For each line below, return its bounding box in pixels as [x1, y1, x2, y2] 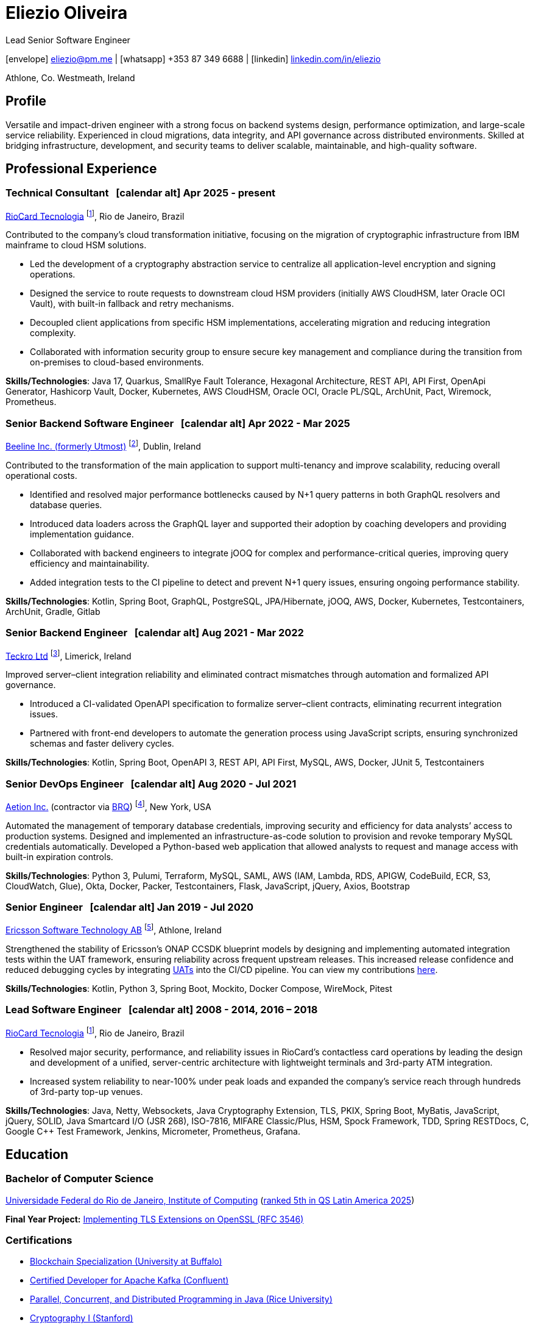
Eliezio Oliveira [5, 2, 128, 23]
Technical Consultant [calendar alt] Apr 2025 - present [5, 187, 276, 199]
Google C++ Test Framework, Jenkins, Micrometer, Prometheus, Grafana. [5, 1125, 300, 1136]
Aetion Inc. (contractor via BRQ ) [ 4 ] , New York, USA [5, 800, 211, 812]
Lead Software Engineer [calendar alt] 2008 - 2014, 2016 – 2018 [5, 1003, 318, 1016]
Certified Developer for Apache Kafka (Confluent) [30, 1275, 229, 1286]
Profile [5, 93, 46, 109]
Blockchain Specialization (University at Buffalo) [30, 1256, 222, 1267]
